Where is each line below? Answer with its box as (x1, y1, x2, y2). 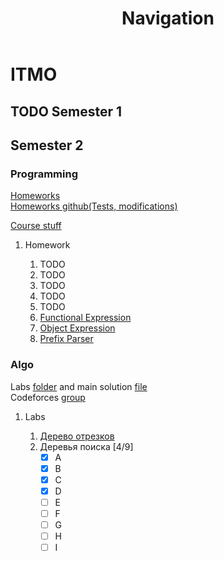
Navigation (121, 7, 215, 30)
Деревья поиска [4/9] (39, 440, 134, 452)
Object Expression (39, 322, 116, 334)
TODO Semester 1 (10, 103, 123, 120)
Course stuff (10, 220, 62, 232)
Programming (10, 167, 78, 181)
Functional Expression (39, 312, 132, 324)
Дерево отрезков (39, 430, 115, 442)
